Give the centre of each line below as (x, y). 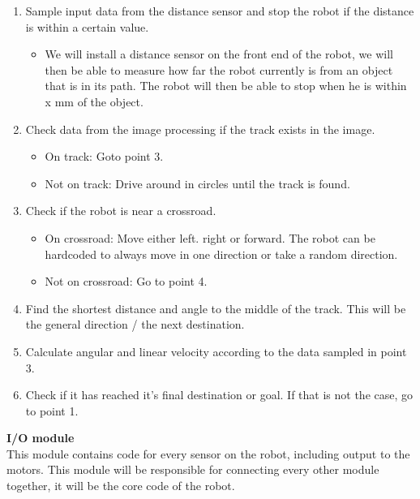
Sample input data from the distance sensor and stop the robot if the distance (220, 11)
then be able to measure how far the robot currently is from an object (219, 69)
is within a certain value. (87, 26)
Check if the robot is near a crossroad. (121, 211)
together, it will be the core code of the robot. (121, 486)
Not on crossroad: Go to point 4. (126, 281)
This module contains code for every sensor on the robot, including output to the (208, 453)
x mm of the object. (94, 101)
